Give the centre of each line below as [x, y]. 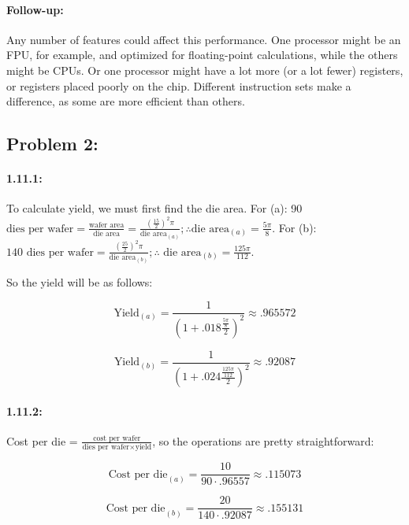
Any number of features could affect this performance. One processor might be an [204, 39]
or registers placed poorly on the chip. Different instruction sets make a [179, 85]
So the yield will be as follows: [80, 281]
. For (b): [294, 227]
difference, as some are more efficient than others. [126, 101]
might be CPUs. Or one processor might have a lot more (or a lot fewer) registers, [205, 70]
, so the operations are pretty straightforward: [263, 440]
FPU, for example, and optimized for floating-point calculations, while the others [202, 55]
